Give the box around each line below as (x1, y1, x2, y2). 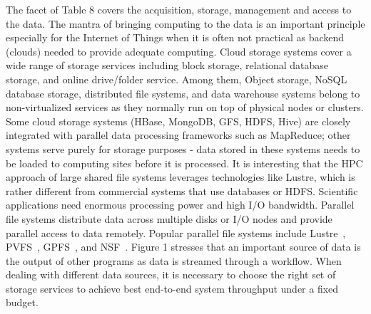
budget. (6, 295, 39, 310)
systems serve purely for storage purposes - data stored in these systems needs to (6, 141, 360, 156)
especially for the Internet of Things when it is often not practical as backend (6, 30, 345, 45)
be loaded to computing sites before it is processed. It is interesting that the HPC (6, 155, 363, 170)
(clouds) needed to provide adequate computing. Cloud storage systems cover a (6, 43, 352, 58)
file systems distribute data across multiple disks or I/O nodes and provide (6, 211, 332, 226)
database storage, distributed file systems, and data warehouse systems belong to (6, 85, 360, 100)
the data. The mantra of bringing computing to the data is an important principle (6, 16, 365, 31)
